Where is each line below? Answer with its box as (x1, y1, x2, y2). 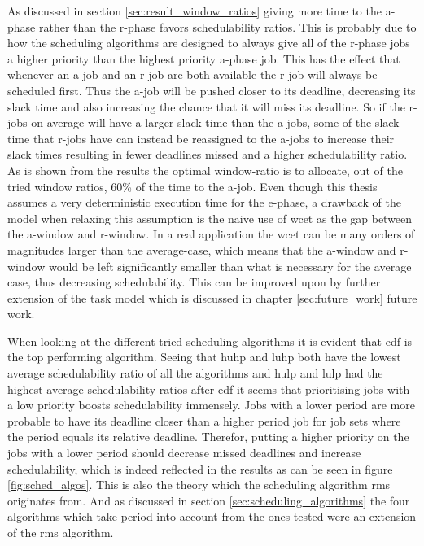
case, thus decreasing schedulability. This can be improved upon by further (7, 273, 381, 290)
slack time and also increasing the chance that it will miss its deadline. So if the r (7, 98, 414, 115)
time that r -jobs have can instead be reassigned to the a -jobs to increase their (7, 129, 395, 146)
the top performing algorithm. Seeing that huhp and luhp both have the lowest (7, 348, 401, 365)
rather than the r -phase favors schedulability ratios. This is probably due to (38, 18, 417, 35)
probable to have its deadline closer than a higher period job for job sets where (7, 412, 401, 429)
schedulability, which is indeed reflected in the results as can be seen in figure (7, 460, 393, 477)
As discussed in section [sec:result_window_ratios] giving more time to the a (7, 2, 391, 19)
